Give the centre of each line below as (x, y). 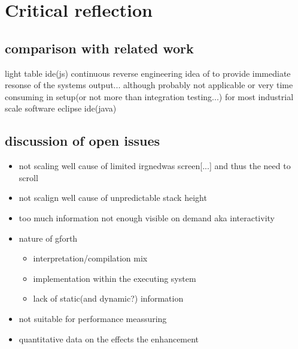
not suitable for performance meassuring (93, 318)
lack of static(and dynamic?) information (108, 298)
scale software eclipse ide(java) (61, 108)
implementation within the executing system (115, 278)
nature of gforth (48, 238)
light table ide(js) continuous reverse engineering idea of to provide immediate (148, 73)
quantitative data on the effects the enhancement (109, 339)
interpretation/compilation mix (90, 258)
